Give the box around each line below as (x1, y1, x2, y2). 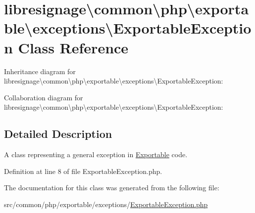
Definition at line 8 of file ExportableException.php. (4, 166, 162, 176)
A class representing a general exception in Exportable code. (4, 149, 188, 160)
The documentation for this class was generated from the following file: (4, 182, 219, 193)
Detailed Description (4, 126, 112, 141)
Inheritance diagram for (4, 66, 76, 76)
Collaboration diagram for (4, 92, 83, 102)
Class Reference (18, 37, 129, 57)
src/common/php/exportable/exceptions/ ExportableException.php (4, 199, 208, 209)
